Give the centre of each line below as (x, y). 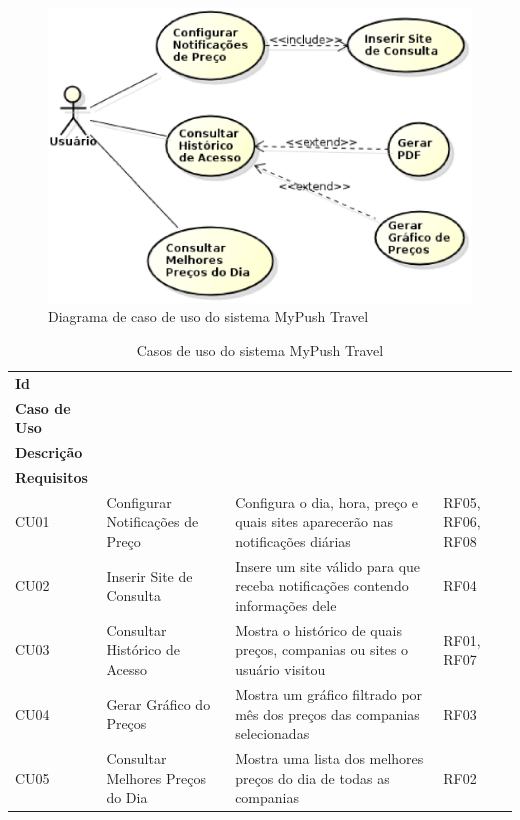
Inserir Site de (149, 575)
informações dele (286, 605)
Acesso (126, 669)
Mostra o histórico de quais (318, 629)
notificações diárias (293, 541)
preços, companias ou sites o (322, 649)
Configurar (139, 501)
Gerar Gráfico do (158, 703)
